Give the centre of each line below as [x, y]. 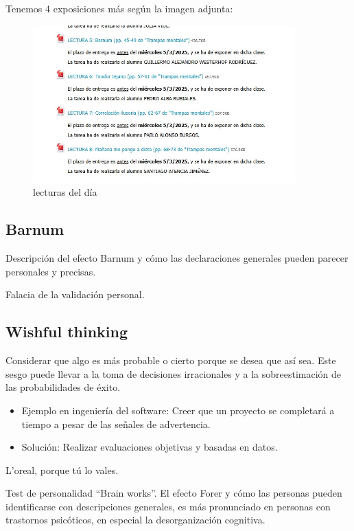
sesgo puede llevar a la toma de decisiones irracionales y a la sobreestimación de [174, 373]
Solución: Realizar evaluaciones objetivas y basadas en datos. [150, 447]
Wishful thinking [67, 331]
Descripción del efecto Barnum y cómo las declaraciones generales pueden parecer [177, 258]
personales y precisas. [51, 271]
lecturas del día [65, 192]
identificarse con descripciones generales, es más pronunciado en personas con [168, 506]
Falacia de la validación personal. [75, 294]
